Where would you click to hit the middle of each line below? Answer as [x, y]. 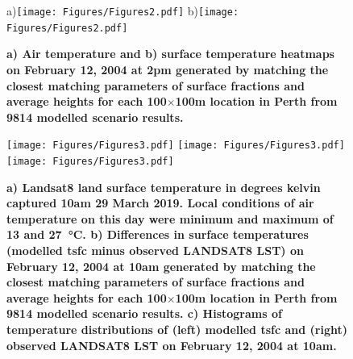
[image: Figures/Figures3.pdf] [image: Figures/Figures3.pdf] [176, 146]
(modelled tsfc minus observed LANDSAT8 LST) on [155, 250]
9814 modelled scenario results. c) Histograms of [144, 313]
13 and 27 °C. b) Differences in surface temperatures [158, 234]
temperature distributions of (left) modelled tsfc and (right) [177, 329]
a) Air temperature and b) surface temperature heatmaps [170, 54]
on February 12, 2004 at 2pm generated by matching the [168, 69]
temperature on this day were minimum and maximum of [170, 218]
